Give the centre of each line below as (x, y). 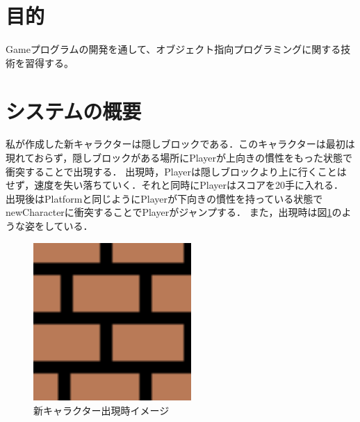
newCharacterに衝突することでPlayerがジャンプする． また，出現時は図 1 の (174, 212)
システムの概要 (74, 110)
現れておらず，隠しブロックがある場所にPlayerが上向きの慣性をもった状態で (179, 158)
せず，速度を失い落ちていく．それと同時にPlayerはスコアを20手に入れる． (175, 185)
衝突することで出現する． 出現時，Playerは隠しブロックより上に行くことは (176, 171)
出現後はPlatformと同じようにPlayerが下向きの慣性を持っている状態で (164, 198)
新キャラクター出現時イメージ (101, 410)
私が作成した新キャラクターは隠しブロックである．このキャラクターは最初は (180, 144)
